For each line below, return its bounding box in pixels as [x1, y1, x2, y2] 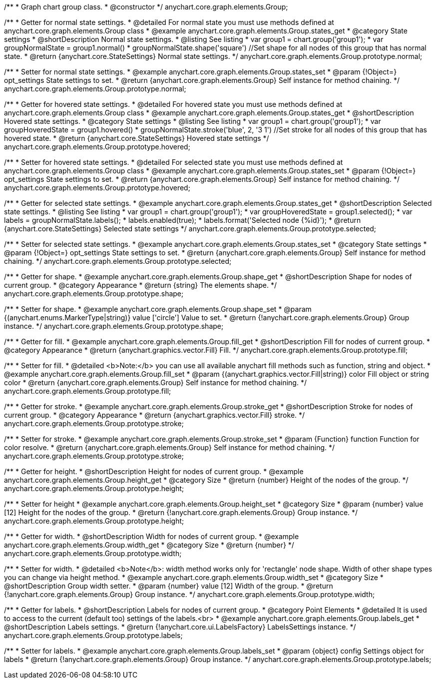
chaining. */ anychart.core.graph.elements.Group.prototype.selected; [4, 257, 232, 265]
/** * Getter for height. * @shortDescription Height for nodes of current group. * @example [4, 467, 304, 476]
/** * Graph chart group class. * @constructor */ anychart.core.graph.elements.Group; [4, 2, 288, 11]
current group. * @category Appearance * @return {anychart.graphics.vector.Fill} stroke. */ [4, 411, 305, 419]
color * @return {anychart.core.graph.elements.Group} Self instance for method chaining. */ [4, 378, 307, 387]
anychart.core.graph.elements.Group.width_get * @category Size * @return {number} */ [4, 541, 294, 549]
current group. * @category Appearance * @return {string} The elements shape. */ [4, 281, 277, 289]
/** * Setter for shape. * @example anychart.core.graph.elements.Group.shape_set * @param [4, 305, 312, 313]
